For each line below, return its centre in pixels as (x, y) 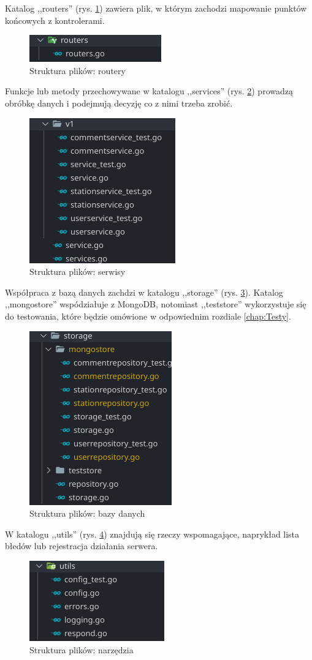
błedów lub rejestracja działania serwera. (82, 546)
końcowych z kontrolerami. (55, 20)
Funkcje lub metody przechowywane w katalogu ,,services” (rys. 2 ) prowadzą (149, 91)
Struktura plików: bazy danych (87, 513)
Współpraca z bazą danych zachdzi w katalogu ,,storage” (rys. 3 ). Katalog (144, 292)
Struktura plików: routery (78, 70)
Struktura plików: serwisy (78, 272)
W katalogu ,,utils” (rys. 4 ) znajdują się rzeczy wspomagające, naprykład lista (152, 534)
